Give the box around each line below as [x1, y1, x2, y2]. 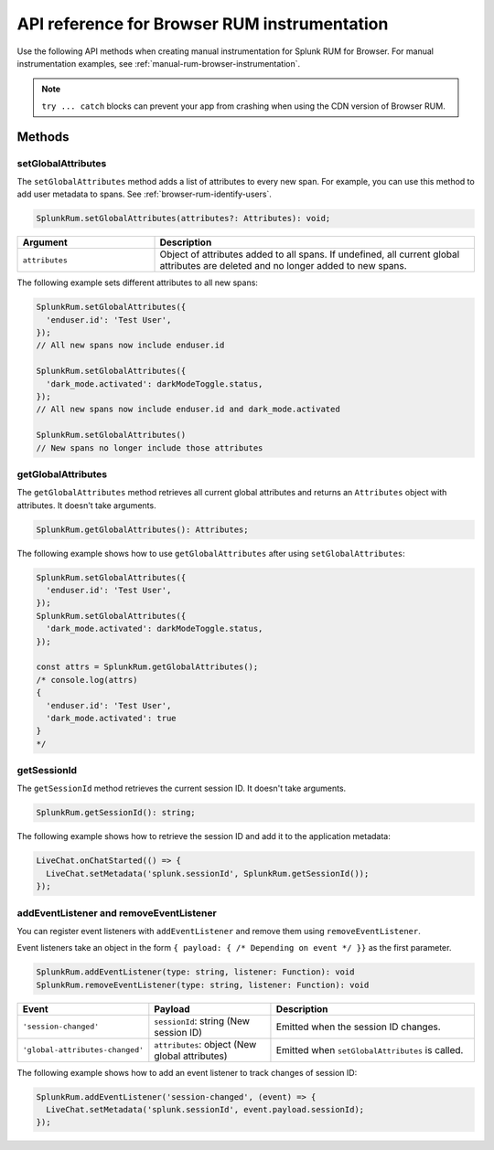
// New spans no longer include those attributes [36, 442, 263, 453]
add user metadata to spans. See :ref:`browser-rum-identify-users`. [16, 188, 272, 200]
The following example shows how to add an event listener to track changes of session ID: [16, 1067, 358, 1078]
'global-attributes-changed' [22, 1045, 145, 1055]
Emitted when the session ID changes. [275, 1020, 441, 1033]
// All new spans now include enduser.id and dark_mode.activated [36, 404, 340, 415]
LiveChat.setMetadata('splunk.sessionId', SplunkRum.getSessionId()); [46, 868, 370, 878]
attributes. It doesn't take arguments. [16, 499, 156, 511]
